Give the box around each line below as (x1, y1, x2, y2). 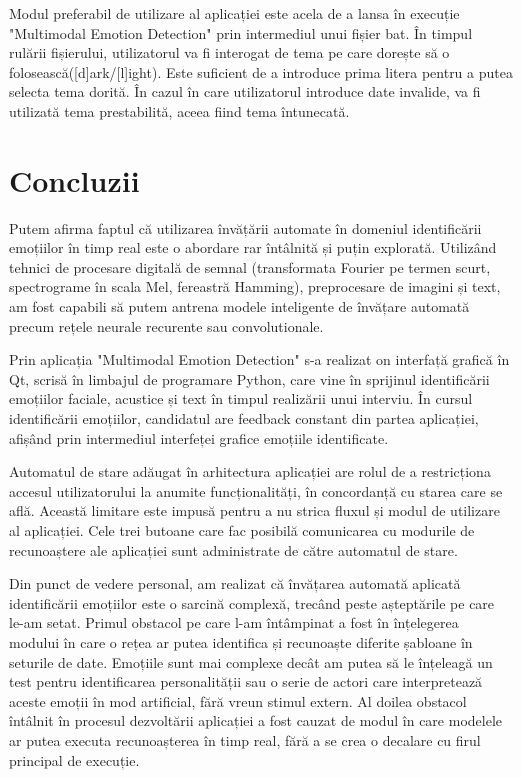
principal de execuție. (9, 749, 140, 770)
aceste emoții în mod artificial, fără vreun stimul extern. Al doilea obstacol (9, 690, 467, 711)
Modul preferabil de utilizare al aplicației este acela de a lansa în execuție (9, 3, 460, 23)
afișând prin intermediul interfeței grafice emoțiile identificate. (9, 427, 389, 448)
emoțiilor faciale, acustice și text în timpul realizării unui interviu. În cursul (9, 388, 473, 409)
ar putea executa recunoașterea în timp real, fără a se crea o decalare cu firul (9, 729, 481, 750)
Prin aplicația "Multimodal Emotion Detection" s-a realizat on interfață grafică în (9, 349, 510, 370)
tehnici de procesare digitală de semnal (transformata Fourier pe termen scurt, (9, 256, 491, 277)
